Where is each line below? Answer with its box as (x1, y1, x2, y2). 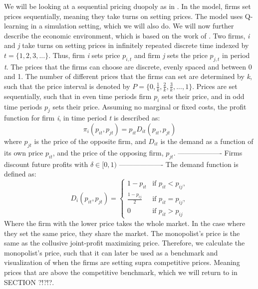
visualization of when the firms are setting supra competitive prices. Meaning (4, 257, 240, 267)
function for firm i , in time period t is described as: (4, 112, 160, 123)
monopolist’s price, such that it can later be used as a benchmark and (4, 247, 218, 257)
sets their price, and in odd (162, 90, 245, 101)
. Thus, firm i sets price (48, 49, 120, 60)
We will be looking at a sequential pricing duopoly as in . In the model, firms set (4, 1, 251, 11)
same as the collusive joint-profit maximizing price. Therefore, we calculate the (4, 237, 245, 248)
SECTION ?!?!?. (4, 276, 54, 287)
